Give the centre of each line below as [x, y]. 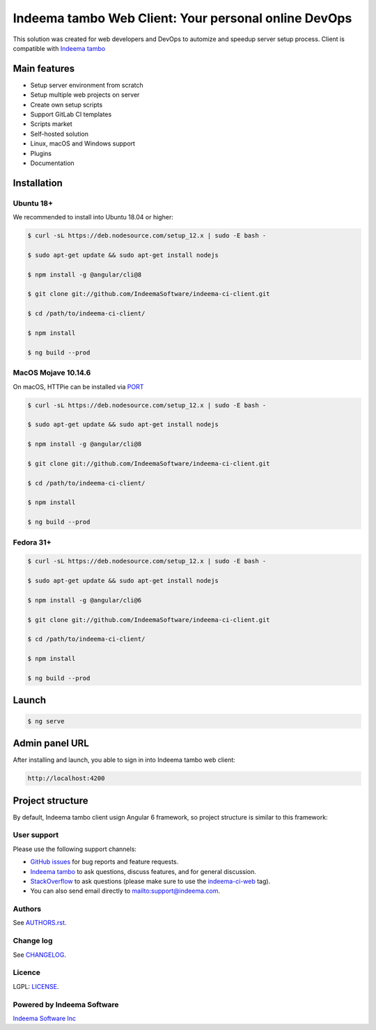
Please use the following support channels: [75, 849]
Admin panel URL [51, 743]
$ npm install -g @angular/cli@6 [85, 600]
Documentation [52, 163]
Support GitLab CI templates [71, 114]
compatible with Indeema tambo [59, 48]
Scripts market [51, 124]
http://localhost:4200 [66, 779]
